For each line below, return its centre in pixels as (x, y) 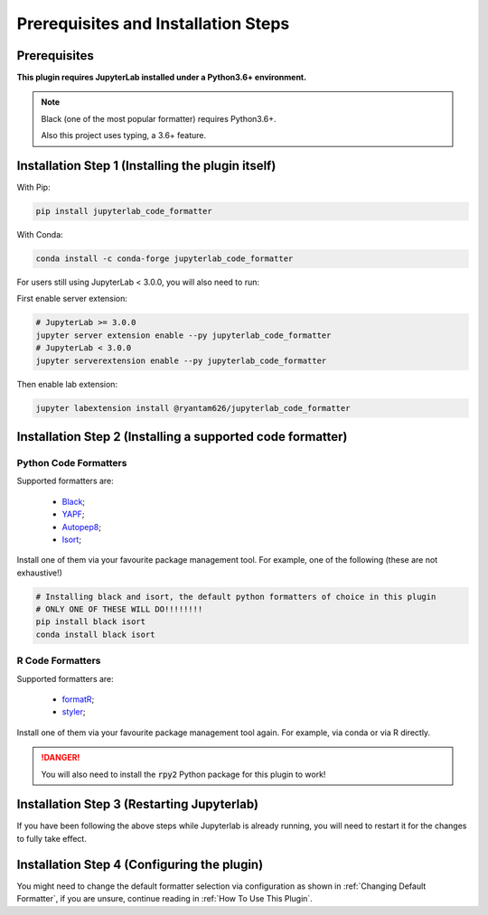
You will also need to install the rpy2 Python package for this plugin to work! (183, 774)
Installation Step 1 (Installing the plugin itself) (146, 166)
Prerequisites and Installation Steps (153, 23)
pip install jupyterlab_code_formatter (124, 211)
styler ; (74, 712)
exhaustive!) (40, 573)
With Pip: (33, 187)
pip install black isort (91, 622)
